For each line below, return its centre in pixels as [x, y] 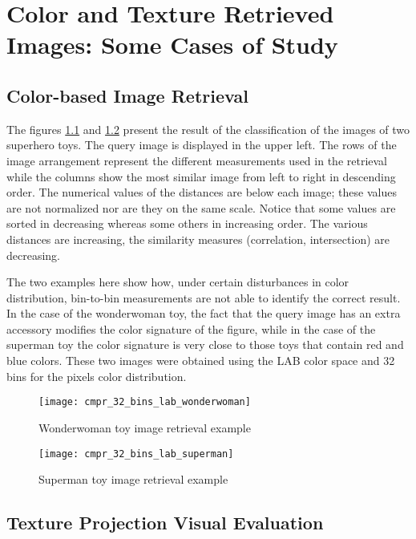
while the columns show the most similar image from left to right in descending [201, 176]
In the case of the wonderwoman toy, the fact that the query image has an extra [204, 313]
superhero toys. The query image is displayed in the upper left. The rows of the [202, 145]
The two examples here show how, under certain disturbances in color [178, 282]
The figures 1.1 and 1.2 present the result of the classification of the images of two [208, 129]
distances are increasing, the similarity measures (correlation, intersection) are [198, 239]
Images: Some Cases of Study [172, 45]
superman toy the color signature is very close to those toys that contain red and [205, 344]
